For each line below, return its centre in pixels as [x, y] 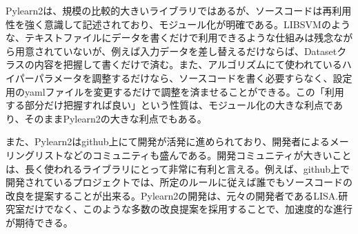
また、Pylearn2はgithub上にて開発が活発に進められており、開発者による [168, 141]
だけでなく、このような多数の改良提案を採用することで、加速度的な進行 [189, 209]
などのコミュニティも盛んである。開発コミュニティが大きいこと [207, 155]
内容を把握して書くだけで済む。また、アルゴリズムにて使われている [188, 64]
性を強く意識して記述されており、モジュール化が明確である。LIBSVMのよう [178, 24]
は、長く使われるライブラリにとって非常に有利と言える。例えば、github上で [178, 168]
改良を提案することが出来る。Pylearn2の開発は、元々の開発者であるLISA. [172, 195]
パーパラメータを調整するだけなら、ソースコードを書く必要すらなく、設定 [183, 77]
